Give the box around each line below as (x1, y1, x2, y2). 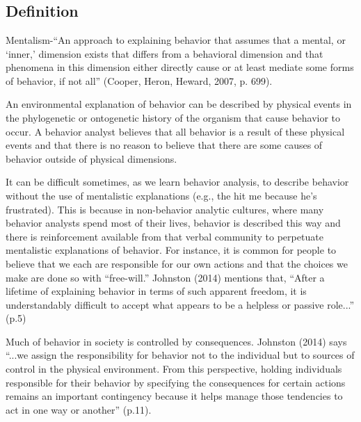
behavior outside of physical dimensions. (6, 151, 177, 165)
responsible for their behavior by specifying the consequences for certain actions (6, 375, 346, 389)
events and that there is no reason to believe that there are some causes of (6, 138, 323, 152)
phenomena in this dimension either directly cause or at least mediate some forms (6, 60, 354, 74)
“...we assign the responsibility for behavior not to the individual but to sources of (6, 348, 355, 362)
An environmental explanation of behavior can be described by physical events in (6, 97, 352, 111)
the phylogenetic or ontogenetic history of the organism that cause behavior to (6, 110, 341, 124)
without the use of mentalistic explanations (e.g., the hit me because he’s (6, 188, 317, 202)
